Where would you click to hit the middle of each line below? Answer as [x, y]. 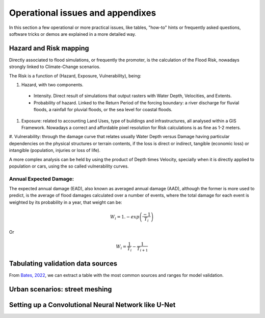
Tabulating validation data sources [63, 263]
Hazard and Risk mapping [49, 48]
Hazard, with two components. [52, 85]
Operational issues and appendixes [83, 13]
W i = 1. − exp [125, 218]
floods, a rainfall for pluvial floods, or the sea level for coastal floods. [103, 110]
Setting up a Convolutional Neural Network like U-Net [92, 305]
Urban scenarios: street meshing [61, 289]
